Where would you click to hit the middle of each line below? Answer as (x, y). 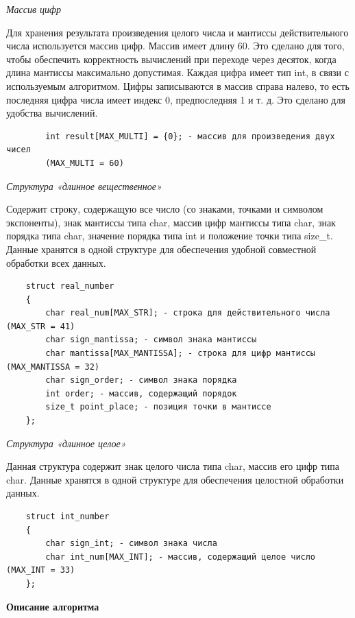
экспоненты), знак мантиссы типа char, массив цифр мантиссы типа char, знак (171, 222)
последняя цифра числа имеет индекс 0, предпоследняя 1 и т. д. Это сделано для (176, 99)
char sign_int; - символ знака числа (131, 544)
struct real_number (70, 286)
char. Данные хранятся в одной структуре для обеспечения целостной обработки (175, 479)
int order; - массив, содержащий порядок (141, 393)
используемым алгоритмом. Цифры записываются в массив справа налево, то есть (178, 85)
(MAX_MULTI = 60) (85, 163)
